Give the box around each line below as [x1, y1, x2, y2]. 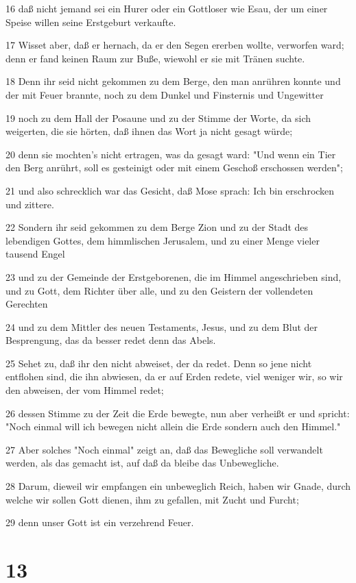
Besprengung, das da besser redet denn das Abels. [5, 333, 216, 347]
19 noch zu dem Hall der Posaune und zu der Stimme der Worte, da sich [5, 110, 311, 125]
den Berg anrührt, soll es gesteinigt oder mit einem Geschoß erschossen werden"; [5, 160, 343, 175]
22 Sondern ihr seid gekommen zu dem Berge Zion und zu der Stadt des [5, 220, 309, 234]
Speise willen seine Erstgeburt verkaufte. [5, 14, 176, 29]
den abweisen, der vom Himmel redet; [5, 383, 164, 397]
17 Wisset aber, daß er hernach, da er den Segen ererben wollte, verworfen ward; [5, 38, 344, 52]
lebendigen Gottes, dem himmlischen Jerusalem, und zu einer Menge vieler [5, 233, 320, 247]
